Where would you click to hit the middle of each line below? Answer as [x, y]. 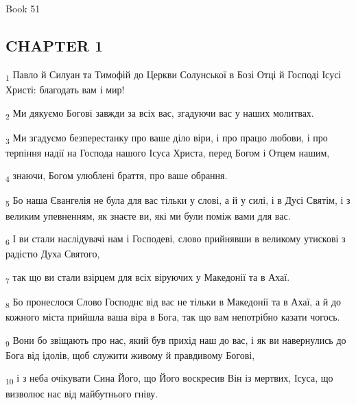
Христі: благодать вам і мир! [65, 89]
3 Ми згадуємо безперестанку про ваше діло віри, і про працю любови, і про [167, 138]
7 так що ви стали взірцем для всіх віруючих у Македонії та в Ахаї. [148, 277]
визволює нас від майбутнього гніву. [82, 393]
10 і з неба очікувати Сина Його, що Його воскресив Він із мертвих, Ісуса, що [169, 379]
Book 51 [23, 8]
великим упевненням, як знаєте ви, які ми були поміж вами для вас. [148, 215]
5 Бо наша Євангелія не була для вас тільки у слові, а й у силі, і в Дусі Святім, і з [178, 201]
